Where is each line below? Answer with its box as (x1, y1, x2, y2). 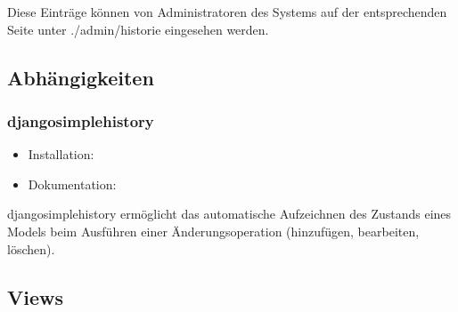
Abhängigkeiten (7, 63, 154, 91)
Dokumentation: (28, 174, 117, 193)
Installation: (28, 145, 94, 164)
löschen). (7, 239, 55, 258)
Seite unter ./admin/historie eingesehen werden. (7, 20, 269, 38)
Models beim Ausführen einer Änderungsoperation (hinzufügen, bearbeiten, (7, 221, 420, 240)
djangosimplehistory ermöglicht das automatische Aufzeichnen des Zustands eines (7, 204, 452, 223)
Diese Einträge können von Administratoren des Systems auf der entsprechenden (7, 3, 447, 20)
